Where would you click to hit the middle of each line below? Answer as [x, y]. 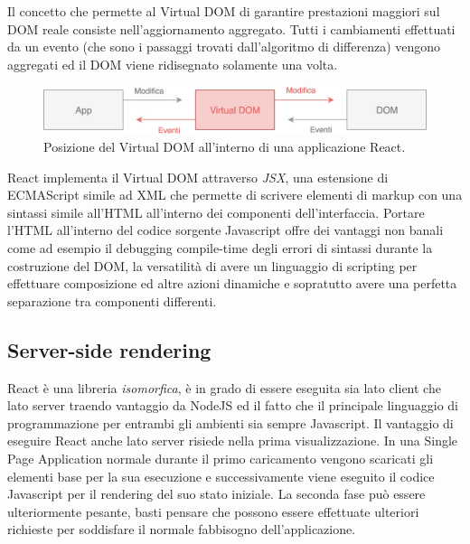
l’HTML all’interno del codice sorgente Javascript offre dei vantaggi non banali [226, 230]
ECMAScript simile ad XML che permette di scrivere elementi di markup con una [235, 195]
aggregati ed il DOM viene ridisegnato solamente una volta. [173, 64]
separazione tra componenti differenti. [112, 300]
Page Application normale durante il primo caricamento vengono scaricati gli [221, 458]
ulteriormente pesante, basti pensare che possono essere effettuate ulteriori [213, 511]
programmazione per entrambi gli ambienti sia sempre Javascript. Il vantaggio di [230, 422]
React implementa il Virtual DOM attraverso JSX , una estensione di [198, 177]
